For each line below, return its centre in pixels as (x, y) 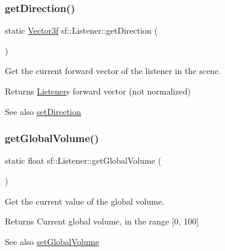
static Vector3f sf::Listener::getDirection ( (81, 30)
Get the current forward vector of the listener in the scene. (113, 71)
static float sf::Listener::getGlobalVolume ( (83, 160)
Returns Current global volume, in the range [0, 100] (102, 221)
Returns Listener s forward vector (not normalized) (98, 91)
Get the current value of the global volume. (85, 201)
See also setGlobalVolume (52, 241)
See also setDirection (43, 111)
